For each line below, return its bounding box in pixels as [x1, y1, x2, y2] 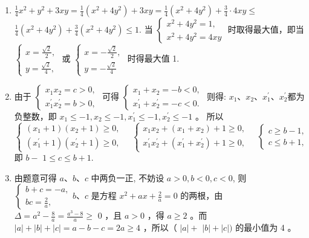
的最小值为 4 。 [235, 221, 296, 234]
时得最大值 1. [127, 52, 180, 65]
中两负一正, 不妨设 [91, 171, 164, 184]
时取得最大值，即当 [227, 23, 304, 35]
